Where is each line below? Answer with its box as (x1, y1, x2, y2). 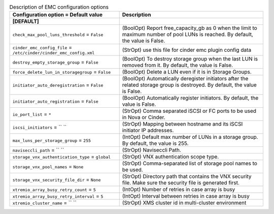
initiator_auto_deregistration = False (12, 81, 104, 88)
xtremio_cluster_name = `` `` (12, 199, 77, 206)
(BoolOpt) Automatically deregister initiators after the (122, 75, 249, 82)
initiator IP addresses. (122, 127, 174, 134)
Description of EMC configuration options (9, 4, 109, 11)
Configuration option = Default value (12, 11, 103, 18)
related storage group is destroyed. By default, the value (122, 81, 257, 88)
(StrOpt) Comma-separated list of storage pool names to (122, 160, 257, 167)
